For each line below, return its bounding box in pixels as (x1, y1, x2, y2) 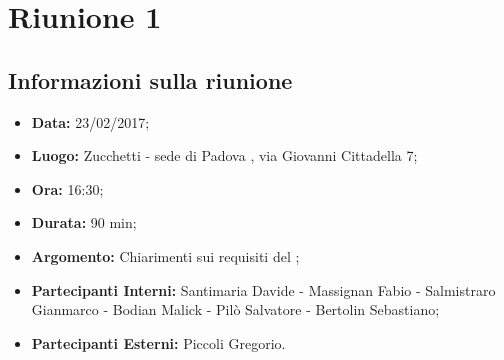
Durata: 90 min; (31, 212, 137, 233)
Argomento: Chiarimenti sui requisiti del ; (31, 245, 300, 266)
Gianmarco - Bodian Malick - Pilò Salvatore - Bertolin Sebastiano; (31, 299, 440, 320)
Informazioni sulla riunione (8, 64, 293, 95)
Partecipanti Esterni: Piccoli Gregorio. (31, 332, 286, 353)
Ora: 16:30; (31, 178, 104, 199)
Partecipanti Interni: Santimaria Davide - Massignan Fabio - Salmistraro (31, 279, 496, 300)
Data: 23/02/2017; (31, 111, 150, 132)
